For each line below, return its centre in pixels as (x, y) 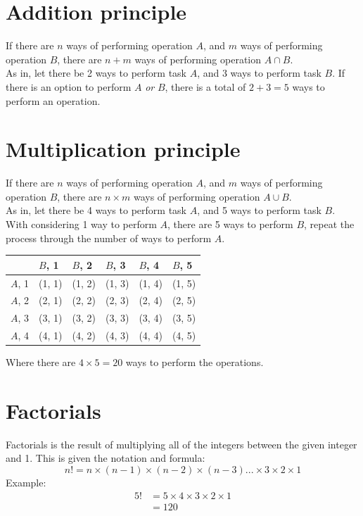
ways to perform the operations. (195, 362)
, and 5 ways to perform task (259, 210)
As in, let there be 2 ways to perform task (96, 73)
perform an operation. (53, 100)
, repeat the (329, 224)
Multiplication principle (123, 149)
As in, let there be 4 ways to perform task (96, 210)
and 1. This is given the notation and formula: (106, 458)
